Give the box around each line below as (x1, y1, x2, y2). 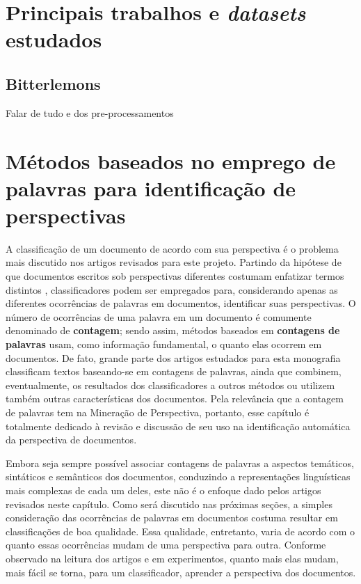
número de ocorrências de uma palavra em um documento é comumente (6, 309, 312, 324)
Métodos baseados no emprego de (6, 146, 336, 175)
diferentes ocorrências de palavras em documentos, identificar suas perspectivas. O (6, 296, 356, 310)
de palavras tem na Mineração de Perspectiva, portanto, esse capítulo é (6, 404, 310, 419)
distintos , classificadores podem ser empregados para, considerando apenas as (6, 282, 338, 297)
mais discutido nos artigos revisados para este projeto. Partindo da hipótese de (6, 255, 342, 269)
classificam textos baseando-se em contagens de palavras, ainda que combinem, (6, 364, 342, 379)
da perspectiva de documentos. (6, 432, 137, 447)
